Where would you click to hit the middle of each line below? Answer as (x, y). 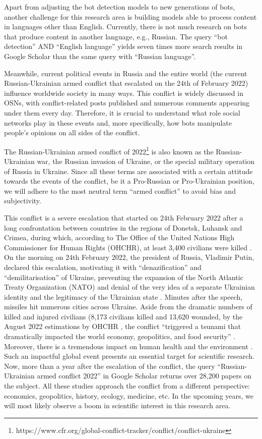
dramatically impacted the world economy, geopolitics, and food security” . (120, 336)
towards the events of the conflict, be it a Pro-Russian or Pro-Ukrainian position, (129, 181)
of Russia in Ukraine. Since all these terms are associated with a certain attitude (128, 171)
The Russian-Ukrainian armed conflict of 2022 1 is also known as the (109, 150)
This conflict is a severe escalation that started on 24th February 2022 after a (124, 217)
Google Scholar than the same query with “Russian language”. (100, 56)
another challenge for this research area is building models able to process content (130, 16)
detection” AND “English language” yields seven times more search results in (123, 46)
